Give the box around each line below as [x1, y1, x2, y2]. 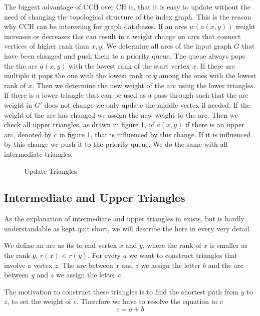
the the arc [4, 60, 38, 71]
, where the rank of [142, 240, 201, 250]
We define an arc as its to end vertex [4, 240, 117, 250]
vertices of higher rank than [4, 41, 89, 51]
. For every [88, 250, 121, 260]
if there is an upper [185, 119, 244, 130]
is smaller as [209, 240, 247, 250]
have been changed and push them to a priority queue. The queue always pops [4, 50, 245, 61]
